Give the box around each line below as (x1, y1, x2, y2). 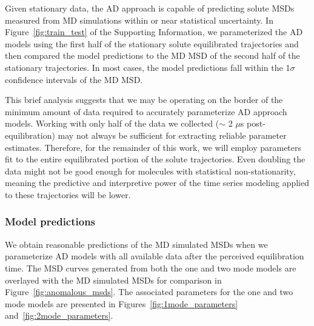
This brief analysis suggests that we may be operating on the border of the (5, 93, 283, 106)
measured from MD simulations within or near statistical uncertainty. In (5, 13, 273, 26)
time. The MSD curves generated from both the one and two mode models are (5, 261, 296, 274)
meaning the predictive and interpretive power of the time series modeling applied (5, 176, 310, 189)
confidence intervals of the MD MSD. (5, 73, 143, 85)
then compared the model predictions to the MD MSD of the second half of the (5, 49, 300, 62)
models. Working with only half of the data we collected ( (5, 117, 219, 130)
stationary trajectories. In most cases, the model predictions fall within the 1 (5, 61, 290, 73)
